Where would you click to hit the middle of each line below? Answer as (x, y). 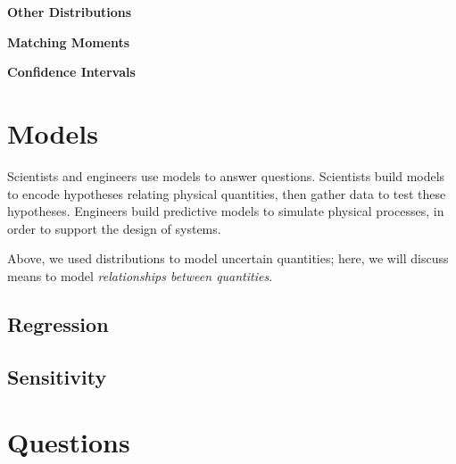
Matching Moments (69, 41)
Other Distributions (70, 12)
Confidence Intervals (71, 72)
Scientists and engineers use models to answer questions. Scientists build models (226, 175)
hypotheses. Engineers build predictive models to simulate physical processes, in (226, 211)
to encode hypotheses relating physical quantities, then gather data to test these (227, 193)
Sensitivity (57, 376)
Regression (58, 323)
